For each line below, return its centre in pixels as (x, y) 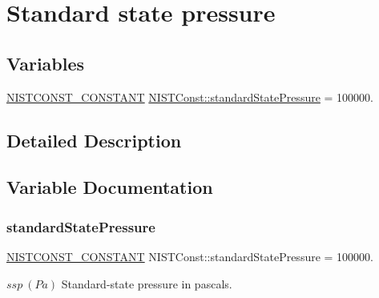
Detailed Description (94, 140)
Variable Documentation (110, 187)
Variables (46, 63)
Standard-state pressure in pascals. (147, 283)
